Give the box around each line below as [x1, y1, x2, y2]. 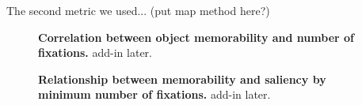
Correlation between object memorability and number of [38, 28, 354, 45]
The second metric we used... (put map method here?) [6, 2, 270, 18]
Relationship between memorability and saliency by [38, 70, 326, 87]
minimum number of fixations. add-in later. [38, 86, 271, 103]
